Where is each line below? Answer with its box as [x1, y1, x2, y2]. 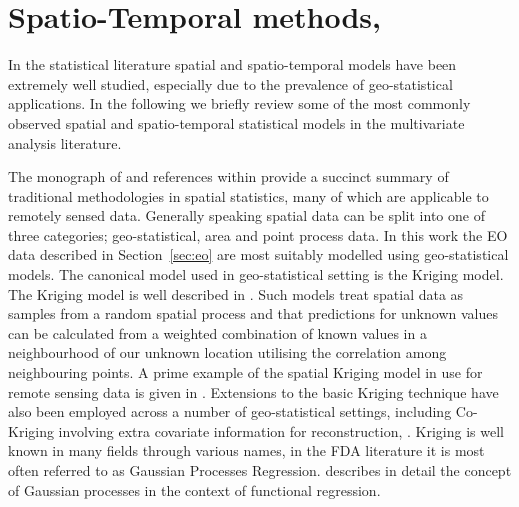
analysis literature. [8, 132, 122, 153]
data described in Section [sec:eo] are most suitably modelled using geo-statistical [8, 244, 509, 265]
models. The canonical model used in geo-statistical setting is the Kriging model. [8, 264, 504, 285]
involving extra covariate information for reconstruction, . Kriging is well [58, 420, 504, 441]
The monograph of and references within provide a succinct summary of [8, 166, 449, 187]
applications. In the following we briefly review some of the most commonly [8, 93, 471, 114]
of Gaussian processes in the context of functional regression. [8, 479, 381, 500]
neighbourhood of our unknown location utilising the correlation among [8, 342, 447, 363]
